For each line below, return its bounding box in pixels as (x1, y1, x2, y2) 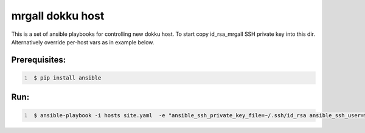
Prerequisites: (11, 55, 66, 65)
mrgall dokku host (11, 9, 105, 22)
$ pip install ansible (33, 74, 102, 81)
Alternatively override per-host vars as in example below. (11, 38, 155, 46)
